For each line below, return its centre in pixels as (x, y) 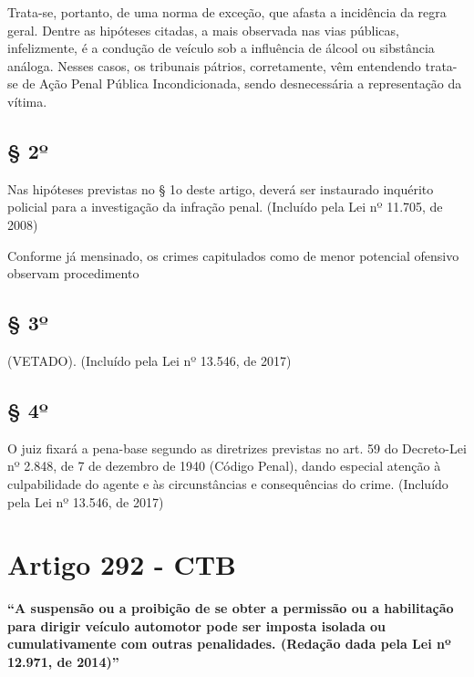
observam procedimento (73, 273)
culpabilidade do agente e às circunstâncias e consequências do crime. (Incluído (228, 483)
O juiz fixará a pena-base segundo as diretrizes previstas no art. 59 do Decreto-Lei (237, 448)
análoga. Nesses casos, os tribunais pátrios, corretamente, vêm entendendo (214, 65)
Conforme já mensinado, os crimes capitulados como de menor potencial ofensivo (233, 255)
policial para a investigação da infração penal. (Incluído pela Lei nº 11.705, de (225, 207)
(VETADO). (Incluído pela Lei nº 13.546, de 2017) (149, 360)
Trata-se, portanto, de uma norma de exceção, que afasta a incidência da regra (227, 12)
